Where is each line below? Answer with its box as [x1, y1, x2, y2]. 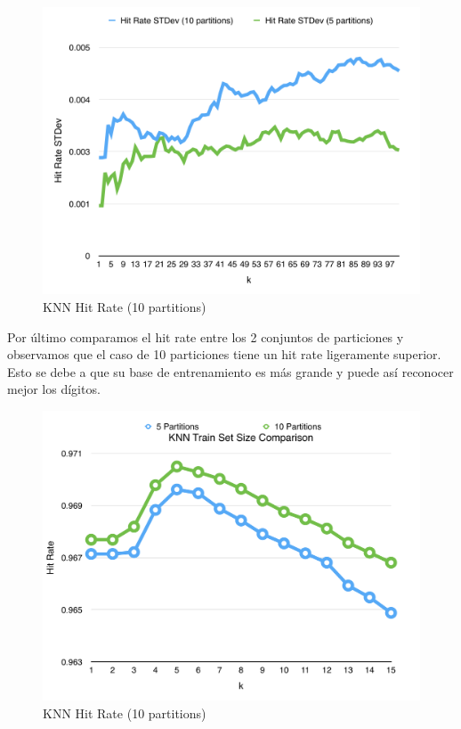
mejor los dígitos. [7, 380, 101, 398]
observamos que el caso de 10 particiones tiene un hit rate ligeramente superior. [7, 345, 441, 364]
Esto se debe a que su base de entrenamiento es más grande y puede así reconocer [7, 362, 454, 381]
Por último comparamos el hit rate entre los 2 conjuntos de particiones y [7, 327, 404, 346]
